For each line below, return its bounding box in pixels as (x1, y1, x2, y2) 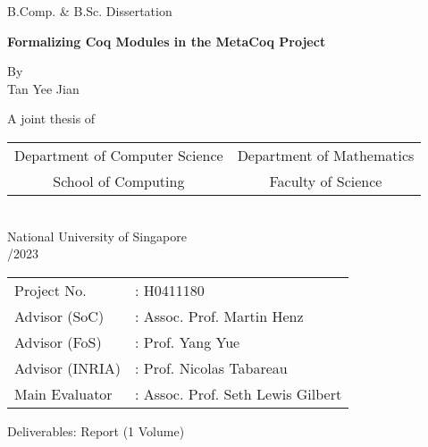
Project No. (14, 279, 87, 300)
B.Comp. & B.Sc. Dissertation (7, 2, 172, 20)
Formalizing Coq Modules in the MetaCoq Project (7, 31, 326, 50)
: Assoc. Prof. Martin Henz (135, 305, 304, 326)
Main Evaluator (14, 383, 113, 404)
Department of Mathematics (237, 144, 415, 165)
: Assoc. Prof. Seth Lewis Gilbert (135, 383, 342, 404)
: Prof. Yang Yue (135, 331, 240, 352)
